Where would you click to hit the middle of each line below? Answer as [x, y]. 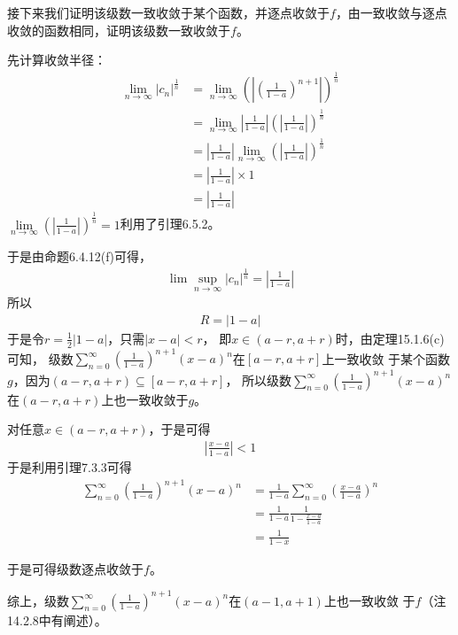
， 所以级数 [259, 379]
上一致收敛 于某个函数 [386, 358]
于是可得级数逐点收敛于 [75, 568]
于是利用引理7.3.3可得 [70, 466]
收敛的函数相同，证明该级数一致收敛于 [119, 30]
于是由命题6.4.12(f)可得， [79, 256]
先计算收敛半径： [57, 60]
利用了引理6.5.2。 [170, 224]
